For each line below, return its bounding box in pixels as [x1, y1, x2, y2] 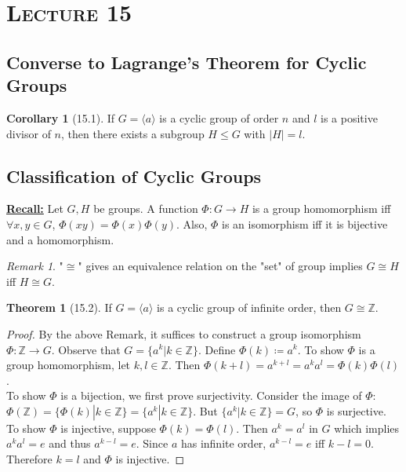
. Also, [176, 215, 208, 232]
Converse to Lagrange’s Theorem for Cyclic [6, 49, 367, 74]
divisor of [6, 125, 51, 141]
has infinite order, [180, 435, 266, 452]
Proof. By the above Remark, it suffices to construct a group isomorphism [6, 325, 361, 342]
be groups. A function [93, 200, 198, 217]
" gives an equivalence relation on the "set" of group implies [78, 258, 363, 274]
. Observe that [51, 341, 121, 357]
